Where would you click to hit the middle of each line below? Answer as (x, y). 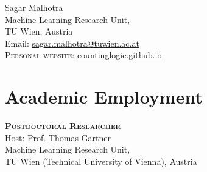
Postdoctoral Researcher (63, 126)
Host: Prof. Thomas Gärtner (58, 137)
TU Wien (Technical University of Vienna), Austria (101, 161)
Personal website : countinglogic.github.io (83, 55)
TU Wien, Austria (39, 31)
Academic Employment (104, 97)
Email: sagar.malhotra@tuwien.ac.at (72, 43)
